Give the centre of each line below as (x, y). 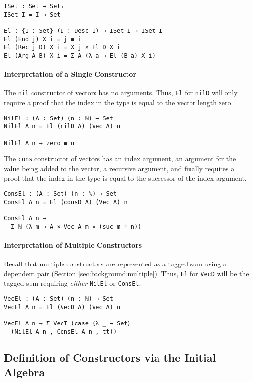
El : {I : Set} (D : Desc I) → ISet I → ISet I (83, 31)
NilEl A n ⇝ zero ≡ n (39, 143)
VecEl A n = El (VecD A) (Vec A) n (62, 307)
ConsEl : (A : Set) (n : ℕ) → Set (61, 194)
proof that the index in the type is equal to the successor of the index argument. (125, 178)
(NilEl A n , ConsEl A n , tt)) (64, 332)
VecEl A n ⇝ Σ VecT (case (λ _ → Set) (67, 324)
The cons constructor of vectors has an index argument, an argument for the (120, 159)
